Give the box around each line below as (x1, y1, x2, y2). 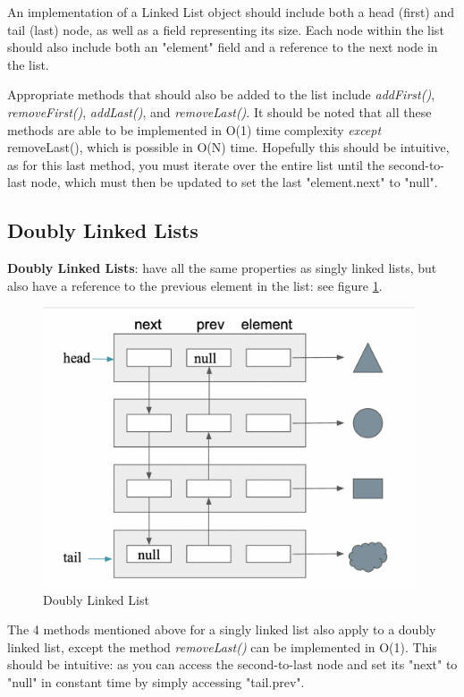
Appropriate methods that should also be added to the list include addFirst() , (7, 85, 435, 104)
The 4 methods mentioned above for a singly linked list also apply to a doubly (7, 620, 436, 639)
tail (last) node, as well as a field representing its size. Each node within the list (7, 20, 444, 38)
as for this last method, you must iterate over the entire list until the (7, 155, 385, 174)
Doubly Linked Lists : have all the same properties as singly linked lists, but (7, 259, 437, 277)
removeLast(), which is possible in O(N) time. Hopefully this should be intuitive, (7, 138, 450, 157)
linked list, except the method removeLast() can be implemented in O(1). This (7, 637, 437, 656)
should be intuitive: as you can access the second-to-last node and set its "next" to (7, 655, 458, 674)
